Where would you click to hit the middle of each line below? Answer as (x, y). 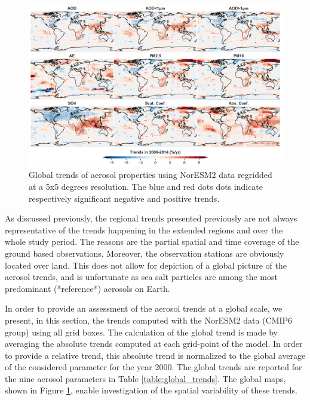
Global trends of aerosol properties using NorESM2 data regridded (151, 175)
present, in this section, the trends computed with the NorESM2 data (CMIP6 (149, 320)
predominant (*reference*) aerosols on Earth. (88, 288)
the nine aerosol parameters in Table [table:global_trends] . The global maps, (145, 378)
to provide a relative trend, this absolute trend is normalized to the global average (155, 355)
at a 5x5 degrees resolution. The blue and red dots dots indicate (146, 186)
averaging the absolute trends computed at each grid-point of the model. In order (154, 344)
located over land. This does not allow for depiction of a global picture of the (146, 265)
